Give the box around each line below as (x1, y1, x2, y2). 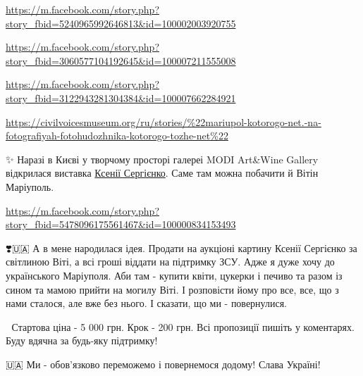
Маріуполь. (6, 179, 54, 194)
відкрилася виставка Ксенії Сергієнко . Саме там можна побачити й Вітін (6, 165, 319, 180)
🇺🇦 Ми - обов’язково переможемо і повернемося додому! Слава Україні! (6, 356, 321, 371)
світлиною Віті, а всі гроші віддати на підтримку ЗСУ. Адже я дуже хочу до (6, 254, 335, 269)
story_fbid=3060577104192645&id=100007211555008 (6, 53, 236, 68)
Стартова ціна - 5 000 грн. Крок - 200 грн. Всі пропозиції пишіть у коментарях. (11, 319, 355, 334)
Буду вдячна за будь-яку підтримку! (6, 333, 158, 348)
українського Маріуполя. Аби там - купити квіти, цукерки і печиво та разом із (6, 268, 343, 282)
